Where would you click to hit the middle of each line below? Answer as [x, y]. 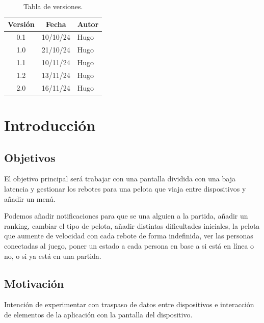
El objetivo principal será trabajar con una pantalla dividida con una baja [120, 179]
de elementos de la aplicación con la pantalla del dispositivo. [98, 315]
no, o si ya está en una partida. [53, 255]
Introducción [50, 125]
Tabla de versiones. [53, 6]
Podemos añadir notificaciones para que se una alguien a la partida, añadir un [126, 216]
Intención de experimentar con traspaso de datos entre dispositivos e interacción [129, 304]
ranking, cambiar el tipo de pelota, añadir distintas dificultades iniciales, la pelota [132, 225]
